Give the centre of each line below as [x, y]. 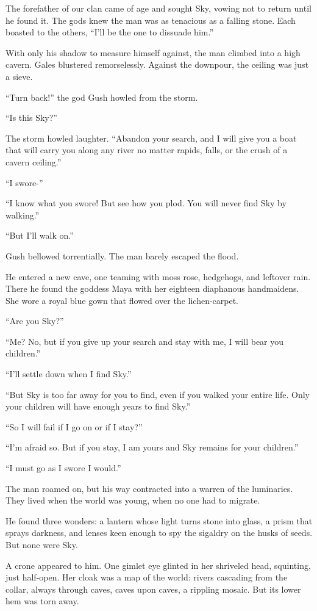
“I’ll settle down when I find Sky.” [69, 374]
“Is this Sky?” [31, 117]
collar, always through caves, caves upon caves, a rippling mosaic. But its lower [153, 589]
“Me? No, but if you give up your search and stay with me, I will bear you [145, 341]
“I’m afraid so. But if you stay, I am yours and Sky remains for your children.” [152, 447]
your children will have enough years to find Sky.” [98, 406]
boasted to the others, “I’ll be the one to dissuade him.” [109, 32]
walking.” [23, 215]
